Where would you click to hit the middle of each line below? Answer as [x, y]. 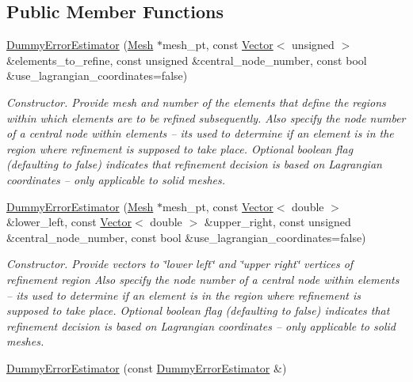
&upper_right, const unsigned [277, 222]
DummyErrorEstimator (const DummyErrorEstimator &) [147, 367]
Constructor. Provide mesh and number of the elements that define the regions [196, 102]
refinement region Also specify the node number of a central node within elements [203, 279]
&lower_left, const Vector [69, 222]
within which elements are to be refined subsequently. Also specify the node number [206, 117]
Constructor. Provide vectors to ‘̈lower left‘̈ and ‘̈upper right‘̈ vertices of [180, 264]
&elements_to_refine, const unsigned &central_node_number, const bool [187, 60]
